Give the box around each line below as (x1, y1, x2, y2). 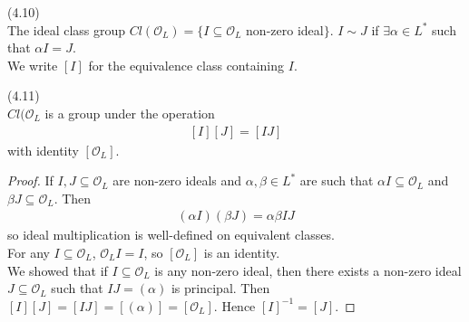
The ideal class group (7, 20, 126, 39)
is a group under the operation (44, 103, 215, 122)
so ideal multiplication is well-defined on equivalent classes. (7, 225, 335, 244)
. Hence (213, 296, 256, 315)
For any (7, 243, 50, 261)
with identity (7, 140, 79, 159)
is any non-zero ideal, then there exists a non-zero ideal (154, 260, 462, 279)
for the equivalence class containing (88, 55, 285, 74)
